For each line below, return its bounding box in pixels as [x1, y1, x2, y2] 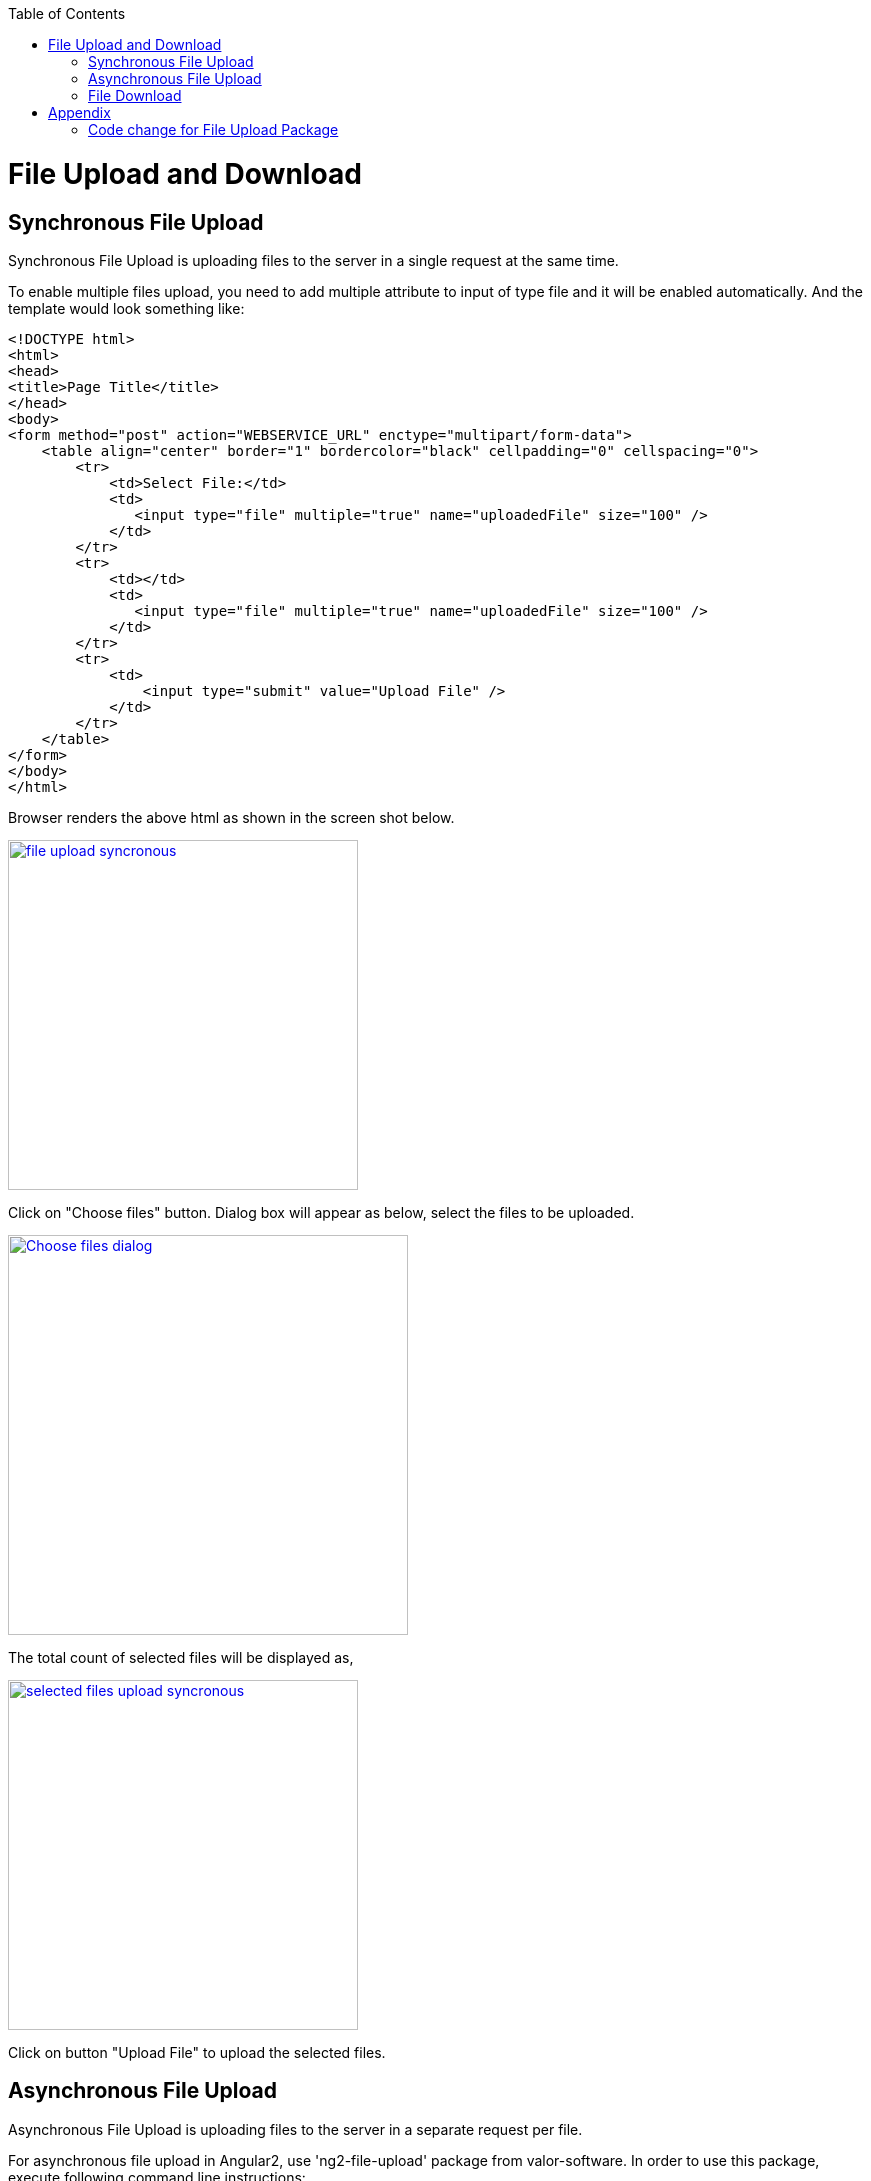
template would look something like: [8, 299, 245, 317]
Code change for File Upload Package [88, 121, 339, 138]
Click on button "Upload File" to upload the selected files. [8, 2043, 386, 2061]
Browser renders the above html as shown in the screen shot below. [8, 808, 455, 826]
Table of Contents [8, 5, 126, 22]
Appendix [48, 104, 111, 121]
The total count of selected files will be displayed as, [8, 1648, 354, 1666]
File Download [88, 87, 182, 104]
